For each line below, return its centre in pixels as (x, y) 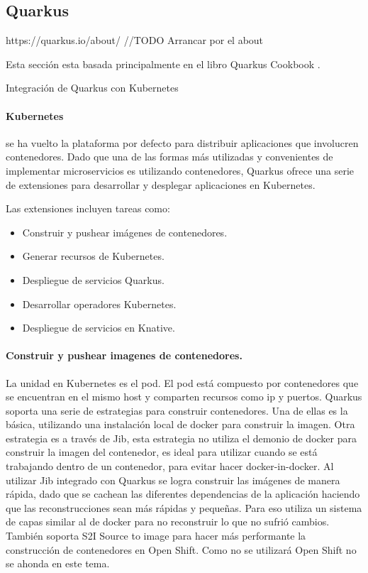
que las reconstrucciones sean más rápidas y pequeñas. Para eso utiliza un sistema (184, 507)
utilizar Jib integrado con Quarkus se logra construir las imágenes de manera (173, 480)
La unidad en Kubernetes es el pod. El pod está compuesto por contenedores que (182, 382)
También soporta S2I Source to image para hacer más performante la (156, 536)
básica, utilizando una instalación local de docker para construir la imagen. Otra (180, 424)
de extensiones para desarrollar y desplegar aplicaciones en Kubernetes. (161, 184)
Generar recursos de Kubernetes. (93, 256)
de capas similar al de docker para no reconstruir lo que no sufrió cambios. (168, 522)
